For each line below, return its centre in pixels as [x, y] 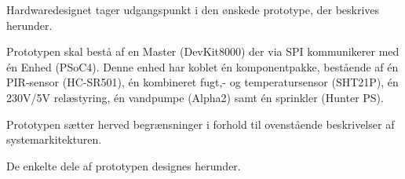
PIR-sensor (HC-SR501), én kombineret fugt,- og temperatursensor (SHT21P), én [202, 82]
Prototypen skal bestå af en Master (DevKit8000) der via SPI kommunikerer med [203, 51]
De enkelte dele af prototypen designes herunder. [124, 165]
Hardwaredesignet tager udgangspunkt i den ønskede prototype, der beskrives [193, 9]
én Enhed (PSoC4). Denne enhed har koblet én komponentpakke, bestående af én [202, 66]
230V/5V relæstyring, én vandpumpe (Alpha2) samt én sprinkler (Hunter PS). [195, 97]
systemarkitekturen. [54, 139]
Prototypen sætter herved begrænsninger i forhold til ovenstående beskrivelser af [201, 124]
